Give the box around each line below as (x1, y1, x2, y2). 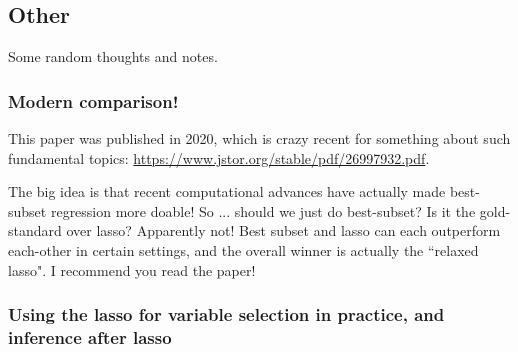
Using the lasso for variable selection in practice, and (8, 302, 445, 327)
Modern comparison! (8, 88, 179, 113)
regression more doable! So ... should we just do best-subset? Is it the (50, 200, 476, 221)
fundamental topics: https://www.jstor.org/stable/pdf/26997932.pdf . (8, 147, 430, 168)
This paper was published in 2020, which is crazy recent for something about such (8, 128, 511, 149)
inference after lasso (8, 325, 172, 350)
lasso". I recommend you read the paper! (8, 259, 256, 280)
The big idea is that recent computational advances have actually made (8, 181, 446, 202)
